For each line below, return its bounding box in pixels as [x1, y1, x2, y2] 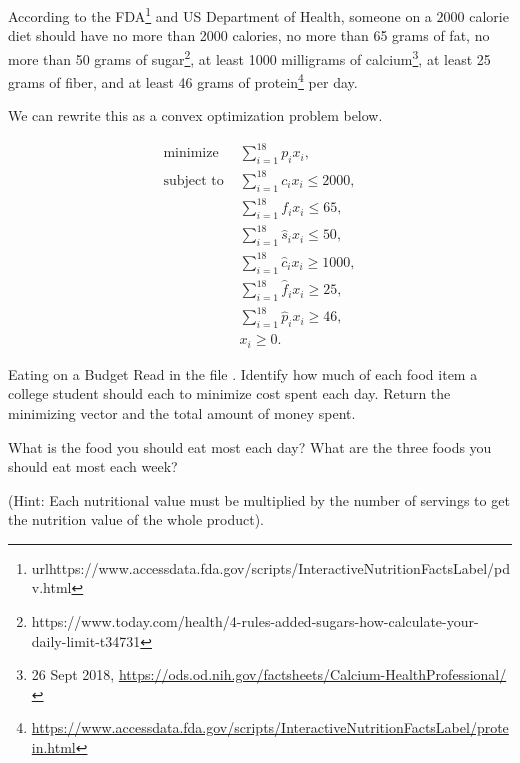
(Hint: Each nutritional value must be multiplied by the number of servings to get [8, 489, 510, 510]
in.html [31, 737, 76, 758]
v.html [31, 577, 72, 598]
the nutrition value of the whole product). [8, 509, 265, 530]
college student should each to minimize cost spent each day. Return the [8, 383, 451, 404]
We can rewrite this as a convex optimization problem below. [8, 105, 383, 126]
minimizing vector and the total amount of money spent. [8, 402, 356, 423]
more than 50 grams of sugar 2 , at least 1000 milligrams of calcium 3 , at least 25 [8, 45, 491, 69]
